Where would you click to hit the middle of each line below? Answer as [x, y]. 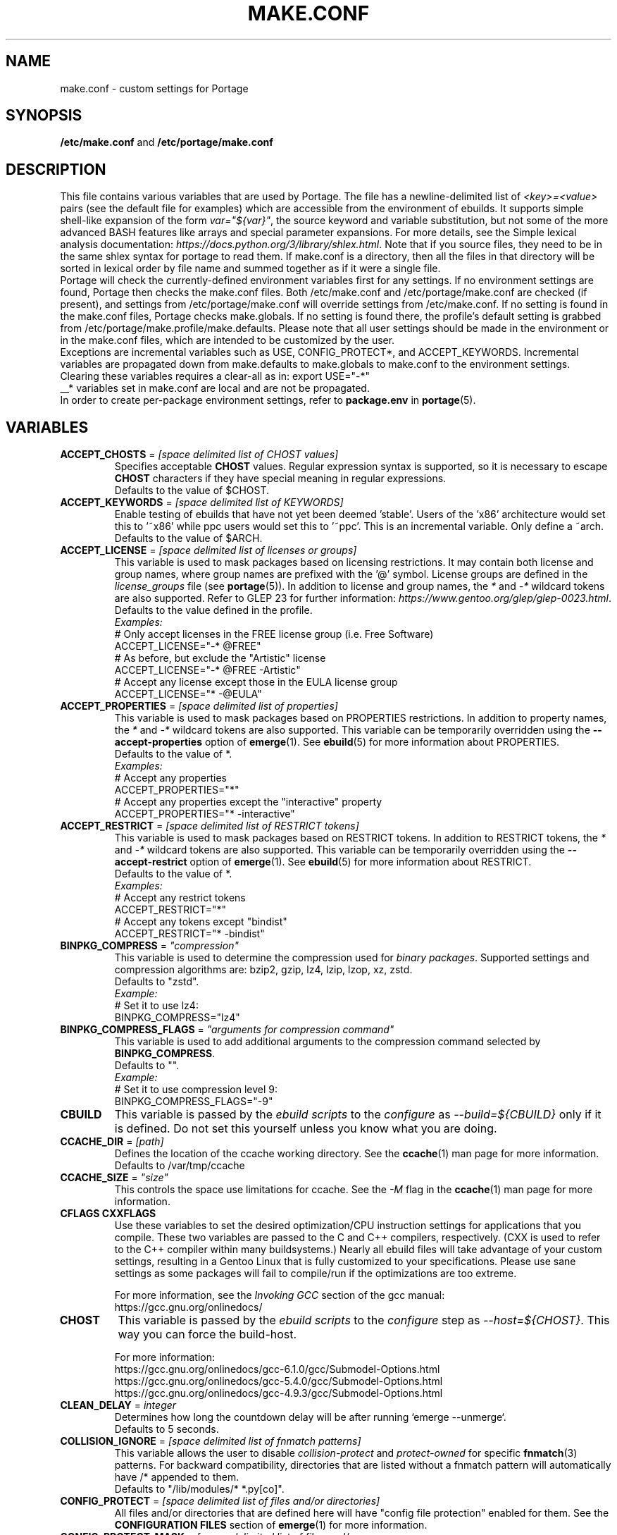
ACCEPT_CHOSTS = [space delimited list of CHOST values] [199, 455]
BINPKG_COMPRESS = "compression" [149, 946]
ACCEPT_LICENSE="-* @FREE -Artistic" [207, 670]
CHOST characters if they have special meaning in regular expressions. [280, 479]
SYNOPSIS [44, 116]
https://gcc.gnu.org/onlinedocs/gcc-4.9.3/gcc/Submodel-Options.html [279, 1393]
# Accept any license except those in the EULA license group [256, 682]
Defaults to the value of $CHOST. [192, 491]
